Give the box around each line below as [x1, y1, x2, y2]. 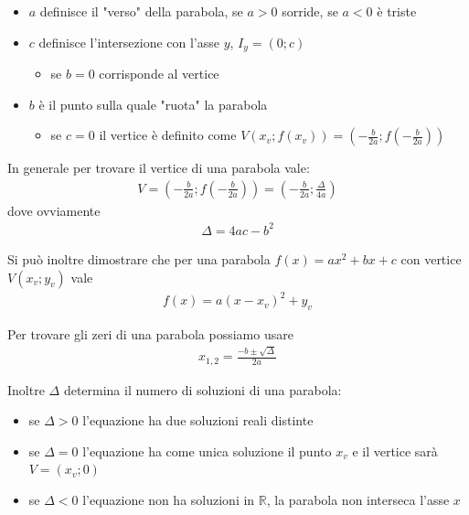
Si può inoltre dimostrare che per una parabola [7, 249, 271, 268]
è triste [377, 2, 417, 20]
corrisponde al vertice [99, 64, 219, 83]
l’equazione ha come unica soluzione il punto [82, 441, 332, 460]
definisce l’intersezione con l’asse [38, 32, 220, 51]
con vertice [400, 249, 462, 268]
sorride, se [282, 2, 338, 20]
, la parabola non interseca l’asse [266, 490, 450, 510]
